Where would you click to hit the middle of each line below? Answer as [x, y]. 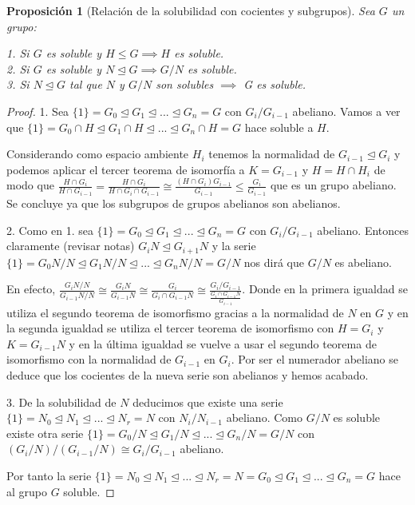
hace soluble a [279, 127]
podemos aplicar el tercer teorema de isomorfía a [126, 169]
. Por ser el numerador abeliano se [315, 359]
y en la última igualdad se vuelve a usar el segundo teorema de [223, 343]
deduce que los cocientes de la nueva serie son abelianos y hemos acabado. [188, 374]
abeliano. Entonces [363, 230]
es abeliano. [363, 262]
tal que [86, 84]
